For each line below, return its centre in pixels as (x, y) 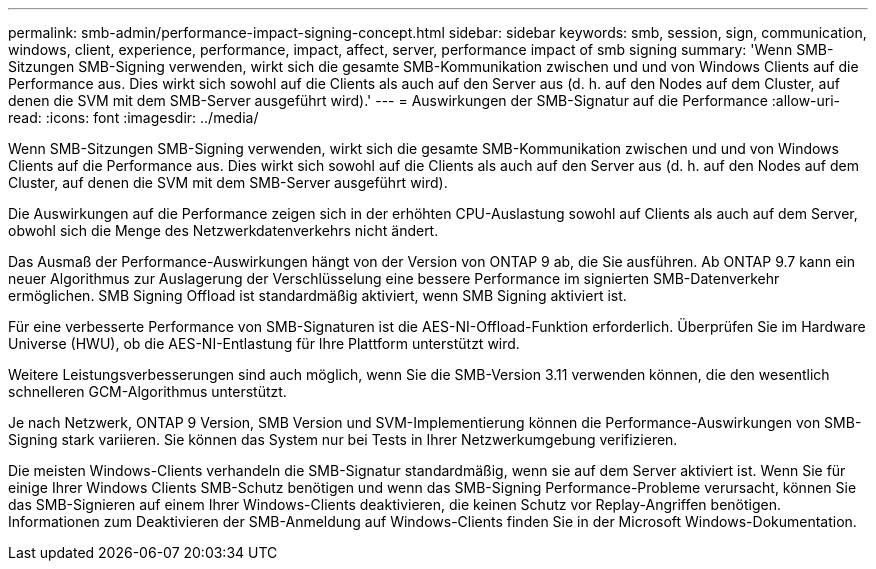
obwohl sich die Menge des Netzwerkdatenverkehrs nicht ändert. (223, 230)
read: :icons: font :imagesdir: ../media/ (133, 117)
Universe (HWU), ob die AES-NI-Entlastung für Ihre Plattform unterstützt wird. (264, 343)
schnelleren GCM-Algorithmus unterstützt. (147, 391)
